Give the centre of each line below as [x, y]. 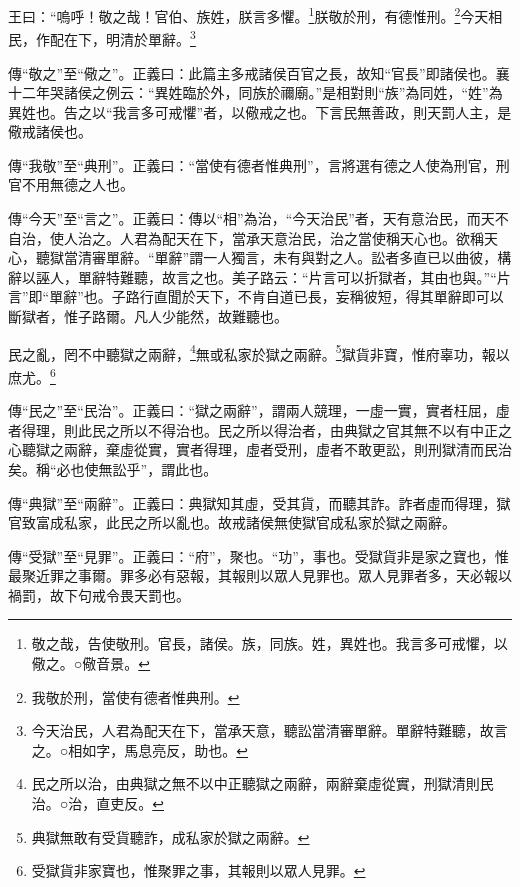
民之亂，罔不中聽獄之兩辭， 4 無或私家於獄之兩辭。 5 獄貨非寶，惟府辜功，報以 [259, 352]
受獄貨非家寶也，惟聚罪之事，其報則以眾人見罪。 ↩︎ [198, 870]
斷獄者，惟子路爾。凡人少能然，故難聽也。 [148, 316]
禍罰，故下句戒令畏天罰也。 [99, 594]
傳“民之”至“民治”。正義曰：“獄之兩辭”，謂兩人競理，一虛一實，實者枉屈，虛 [259, 410]
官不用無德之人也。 [71, 184]
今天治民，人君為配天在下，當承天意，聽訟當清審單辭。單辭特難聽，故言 [269, 730]
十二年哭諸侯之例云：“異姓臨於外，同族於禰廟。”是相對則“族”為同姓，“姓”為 [255, 92]
